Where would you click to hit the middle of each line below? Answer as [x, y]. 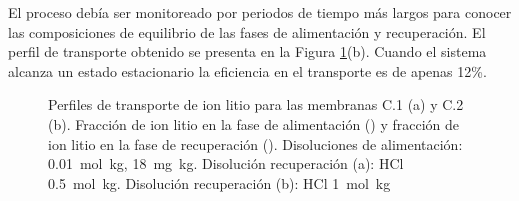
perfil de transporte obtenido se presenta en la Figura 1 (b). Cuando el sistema [247, 51]
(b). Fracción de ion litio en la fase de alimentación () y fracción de [254, 123]
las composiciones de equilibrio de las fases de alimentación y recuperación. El [247, 31]
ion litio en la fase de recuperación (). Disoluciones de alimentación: [255, 143]
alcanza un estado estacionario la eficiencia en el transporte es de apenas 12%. [247, 70]
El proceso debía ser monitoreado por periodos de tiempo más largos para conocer [260, 12]
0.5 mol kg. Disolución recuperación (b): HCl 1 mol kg [219, 182]
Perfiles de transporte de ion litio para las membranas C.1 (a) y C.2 [256, 104]
